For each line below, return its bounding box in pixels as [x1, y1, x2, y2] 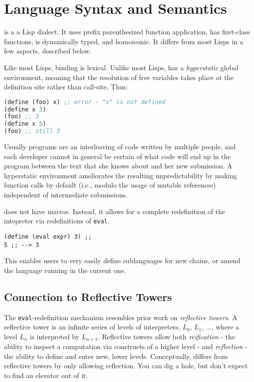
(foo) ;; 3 [4, 113, 39, 120]
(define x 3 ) [4, 106, 46, 113]
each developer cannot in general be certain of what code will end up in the [4, 151, 231, 161]
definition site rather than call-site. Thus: [4, 82, 128, 92]
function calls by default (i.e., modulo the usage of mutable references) [4, 180, 216, 190]
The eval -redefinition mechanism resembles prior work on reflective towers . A [4, 312, 237, 322]
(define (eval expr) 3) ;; [4, 233, 92, 240]
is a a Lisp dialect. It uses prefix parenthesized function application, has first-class [4, 27, 250, 37]
